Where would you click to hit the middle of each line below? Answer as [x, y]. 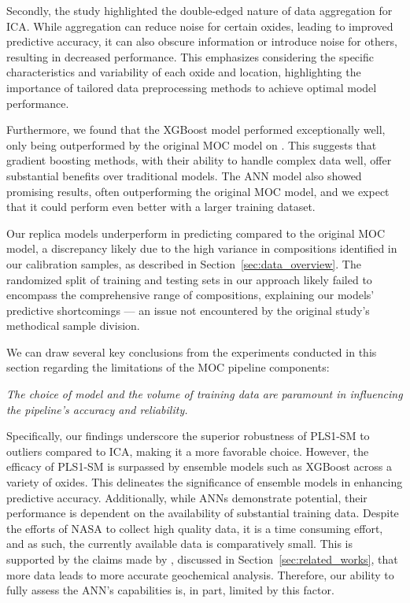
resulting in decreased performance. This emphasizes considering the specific [190, 56]
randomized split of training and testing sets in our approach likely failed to [189, 279]
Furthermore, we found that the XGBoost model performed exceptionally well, [196, 129]
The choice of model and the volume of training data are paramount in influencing [205, 394]
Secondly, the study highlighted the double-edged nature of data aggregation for [199, 10]
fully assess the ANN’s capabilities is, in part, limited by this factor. [170, 590]
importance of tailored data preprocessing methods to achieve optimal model [192, 87]
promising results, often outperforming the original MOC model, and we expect [198, 191]
